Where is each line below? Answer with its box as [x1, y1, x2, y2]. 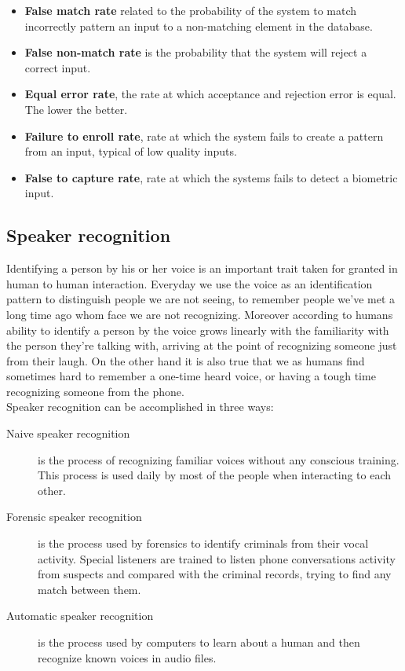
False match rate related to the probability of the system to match [24, 2, 357, 18]
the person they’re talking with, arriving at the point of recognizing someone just [6, 337, 397, 354]
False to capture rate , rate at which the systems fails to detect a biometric [24, 169, 398, 185]
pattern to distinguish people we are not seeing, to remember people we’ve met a [6, 291, 395, 307]
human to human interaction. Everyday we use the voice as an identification [6, 275, 373, 291]
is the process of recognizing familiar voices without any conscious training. [38, 451, 400, 467]
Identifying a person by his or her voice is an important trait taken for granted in [6, 260, 398, 277]
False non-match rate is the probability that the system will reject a [24, 44, 367, 60]
